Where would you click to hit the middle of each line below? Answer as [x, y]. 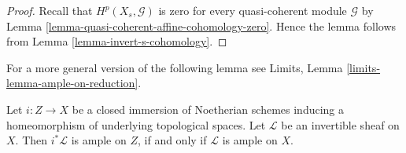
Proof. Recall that [50, 10]
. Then [31, 140]
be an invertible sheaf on [340, 124]
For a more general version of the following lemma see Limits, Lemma [175, 67]
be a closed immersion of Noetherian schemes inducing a [208, 109]
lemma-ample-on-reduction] [72, 83]
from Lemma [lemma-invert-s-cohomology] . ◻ [117, 41]
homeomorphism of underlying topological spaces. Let [136, 124]
